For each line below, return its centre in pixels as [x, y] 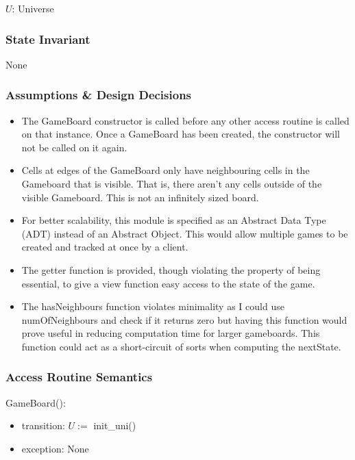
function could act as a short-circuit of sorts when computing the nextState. [181, 346]
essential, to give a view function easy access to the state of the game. [168, 283]
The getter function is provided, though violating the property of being [171, 269]
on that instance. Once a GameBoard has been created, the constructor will [181, 134]
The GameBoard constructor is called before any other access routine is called [185, 120]
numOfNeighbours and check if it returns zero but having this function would [184, 319]
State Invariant [48, 39]
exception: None [55, 448]
